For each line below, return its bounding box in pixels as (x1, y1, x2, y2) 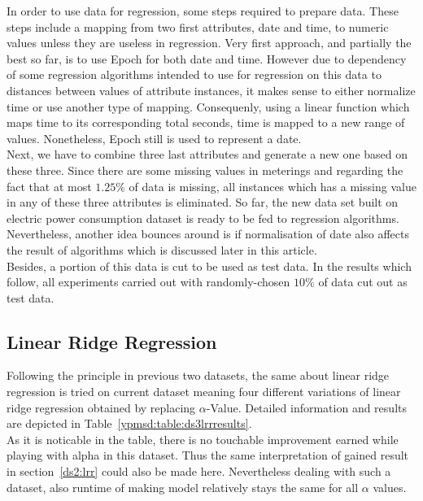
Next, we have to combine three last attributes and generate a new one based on (7, 146, 408, 163)
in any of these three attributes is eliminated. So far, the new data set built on (7, 194, 399, 211)
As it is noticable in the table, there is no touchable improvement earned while (7, 430, 399, 447)
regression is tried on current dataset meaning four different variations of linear (7, 383, 401, 400)
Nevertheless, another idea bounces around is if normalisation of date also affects (7, 225, 409, 242)
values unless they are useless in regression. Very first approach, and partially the (7, 34, 412, 51)
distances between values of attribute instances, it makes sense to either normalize (7, 81, 416, 98)
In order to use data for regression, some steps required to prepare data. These (7, 2, 399, 19)
